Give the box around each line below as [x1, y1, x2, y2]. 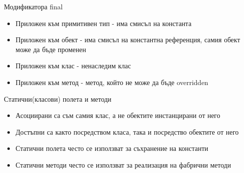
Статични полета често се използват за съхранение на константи [15, 143, 209, 153]
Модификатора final [4, 1, 63, 11]
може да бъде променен [15, 44, 86, 54]
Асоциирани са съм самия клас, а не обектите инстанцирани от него [15, 110, 220, 120]
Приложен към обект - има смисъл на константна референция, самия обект [15, 34, 241, 45]
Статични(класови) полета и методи [4, 93, 111, 104]
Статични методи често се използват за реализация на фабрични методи [15, 159, 231, 170]
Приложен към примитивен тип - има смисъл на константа [15, 18, 191, 28]
